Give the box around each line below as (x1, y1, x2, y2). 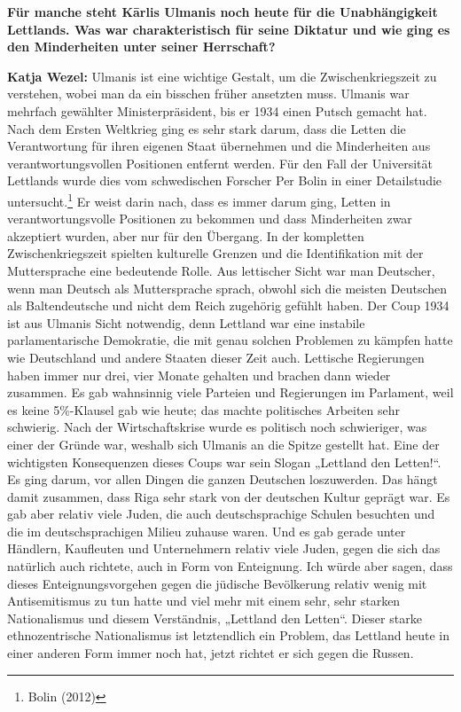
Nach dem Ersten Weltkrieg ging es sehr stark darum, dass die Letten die (7, 119, 406, 137)
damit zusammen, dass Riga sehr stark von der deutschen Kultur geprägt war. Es (7, 487, 450, 505)
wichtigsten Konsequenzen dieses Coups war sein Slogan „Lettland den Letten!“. (7, 452, 441, 471)
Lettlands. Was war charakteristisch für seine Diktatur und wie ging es (7, 20, 450, 38)
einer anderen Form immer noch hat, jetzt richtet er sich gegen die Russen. (7, 644, 414, 662)
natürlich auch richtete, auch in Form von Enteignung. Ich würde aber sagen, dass (7, 557, 453, 575)
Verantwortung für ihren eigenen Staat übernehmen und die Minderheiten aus (7, 137, 431, 155)
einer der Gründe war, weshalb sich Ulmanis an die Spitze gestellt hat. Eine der (7, 434, 440, 453)
